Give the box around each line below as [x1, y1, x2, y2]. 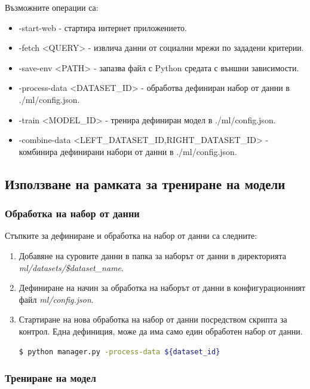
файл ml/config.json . [19, 293, 94, 305]
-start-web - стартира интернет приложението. [19, 21, 187, 34]
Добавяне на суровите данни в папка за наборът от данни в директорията [19, 249, 287, 262]
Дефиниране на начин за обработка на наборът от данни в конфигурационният [19, 281, 306, 294]
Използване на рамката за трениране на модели [5, 174, 286, 193]
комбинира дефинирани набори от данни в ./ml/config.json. [19, 145, 237, 157]
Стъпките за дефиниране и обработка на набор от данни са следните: [5, 229, 257, 242]
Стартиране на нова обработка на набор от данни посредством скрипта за [19, 313, 287, 326]
